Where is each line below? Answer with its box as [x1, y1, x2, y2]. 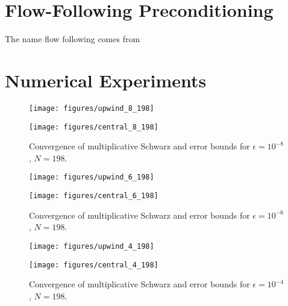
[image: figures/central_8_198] [29, 122, 158, 131]
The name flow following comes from [5, 33, 140, 45]
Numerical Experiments [5, 67, 207, 92]
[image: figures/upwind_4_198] [29, 242, 154, 251]
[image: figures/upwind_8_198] [29, 104, 154, 113]
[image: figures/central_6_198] [29, 192, 158, 200]
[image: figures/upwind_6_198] [29, 173, 154, 182]
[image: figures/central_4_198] [29, 260, 158, 269]
